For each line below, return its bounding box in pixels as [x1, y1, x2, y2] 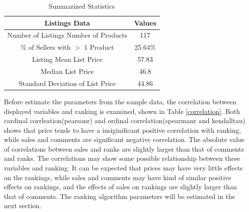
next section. [4, 200, 42, 211]
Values [134, 17, 156, 28]
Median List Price [40, 66, 94, 76]
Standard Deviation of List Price [18, 78, 116, 88]
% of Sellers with [20, 42, 71, 52]
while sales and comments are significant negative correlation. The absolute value [4, 134, 245, 144]
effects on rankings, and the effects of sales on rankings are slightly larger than [4, 182, 237, 192]
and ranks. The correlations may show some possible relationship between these [4, 153, 240, 163]
